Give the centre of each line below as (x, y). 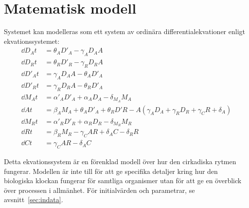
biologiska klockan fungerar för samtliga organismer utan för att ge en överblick (123, 180)
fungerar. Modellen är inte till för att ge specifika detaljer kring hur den (111, 171)
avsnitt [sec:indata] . (34, 199)
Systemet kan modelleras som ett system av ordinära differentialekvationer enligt (124, 31)
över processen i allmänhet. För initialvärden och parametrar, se (99, 190)
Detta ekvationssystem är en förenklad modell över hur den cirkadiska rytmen (120, 161)
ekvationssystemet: (32, 41)
